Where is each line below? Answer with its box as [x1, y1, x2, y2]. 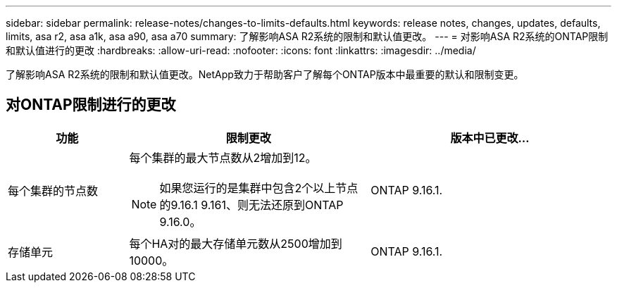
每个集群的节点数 [8, 183, 99, 198]
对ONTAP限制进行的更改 [6, 96, 176, 114]
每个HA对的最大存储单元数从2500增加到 [129, 236, 342, 251]
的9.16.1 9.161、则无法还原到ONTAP [159, 197, 344, 212]
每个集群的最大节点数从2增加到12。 [129, 150, 317, 165]
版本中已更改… [450, 130, 530, 145]
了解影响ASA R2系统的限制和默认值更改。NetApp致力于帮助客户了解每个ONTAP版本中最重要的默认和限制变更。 [6, 68, 524, 80]
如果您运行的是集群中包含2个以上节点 [159, 180, 359, 195]
